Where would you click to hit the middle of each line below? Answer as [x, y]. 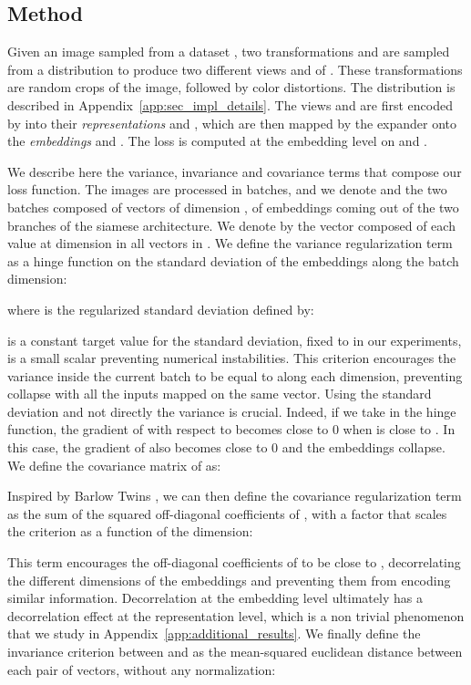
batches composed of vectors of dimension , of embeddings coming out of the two [233, 207]
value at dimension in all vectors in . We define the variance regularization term [230, 243]
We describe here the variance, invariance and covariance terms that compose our [235, 171]
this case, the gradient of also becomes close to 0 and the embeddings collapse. [226, 447]
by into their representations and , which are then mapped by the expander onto [232, 123]
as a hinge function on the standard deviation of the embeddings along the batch [233, 260]
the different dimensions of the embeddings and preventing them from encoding [229, 580]
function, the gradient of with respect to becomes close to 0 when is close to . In [231, 429]
